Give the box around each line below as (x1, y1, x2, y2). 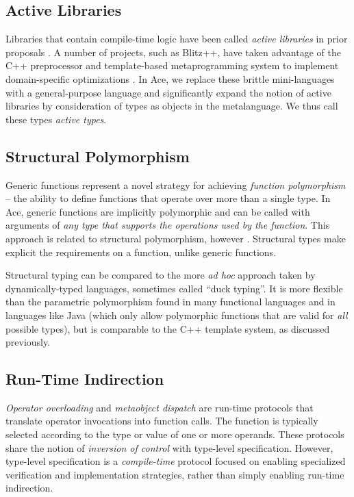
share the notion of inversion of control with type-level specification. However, (5, 440, 333, 455)
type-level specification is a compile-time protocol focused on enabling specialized (5, 454, 346, 468)
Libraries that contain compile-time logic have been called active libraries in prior (5, 31, 348, 46)
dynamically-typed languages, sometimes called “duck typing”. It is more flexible (5, 281, 343, 295)
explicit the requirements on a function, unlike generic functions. (5, 244, 277, 259)
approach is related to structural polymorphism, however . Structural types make (5, 231, 346, 245)
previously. (5, 335, 51, 349)
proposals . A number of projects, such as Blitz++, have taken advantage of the (5, 44, 341, 59)
